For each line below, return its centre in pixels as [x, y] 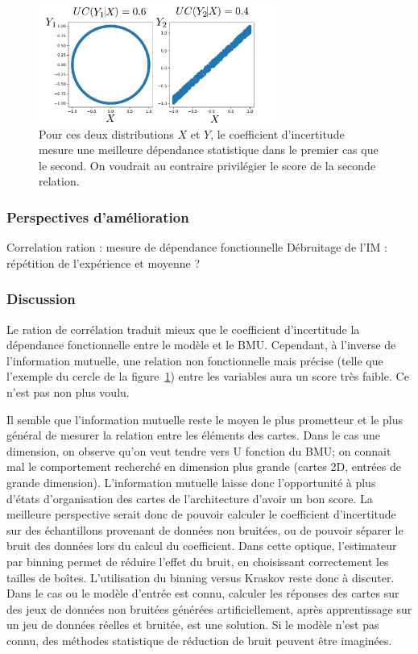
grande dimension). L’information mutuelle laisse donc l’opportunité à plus [191, 482]
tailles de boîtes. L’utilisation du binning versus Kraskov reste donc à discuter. [201, 577]
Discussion [41, 299]
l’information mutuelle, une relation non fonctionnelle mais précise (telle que [195, 360]
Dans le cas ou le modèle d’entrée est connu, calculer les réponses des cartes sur [203, 593]
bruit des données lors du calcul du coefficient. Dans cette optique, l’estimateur [202, 546]
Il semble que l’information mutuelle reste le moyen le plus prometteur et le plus [205, 419]
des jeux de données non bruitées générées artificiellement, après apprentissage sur [209, 608]
